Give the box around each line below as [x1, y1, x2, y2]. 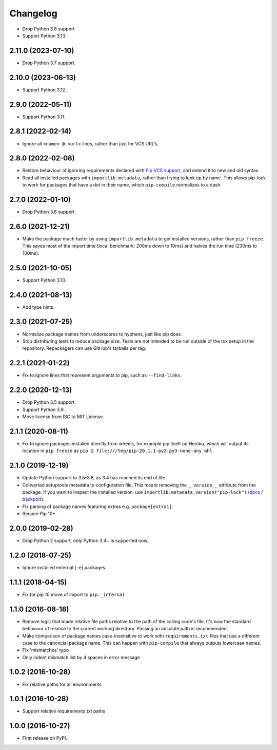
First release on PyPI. [22, 735, 68, 741]
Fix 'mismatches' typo [22, 647, 69, 653]
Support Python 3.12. [22, 86, 67, 92]
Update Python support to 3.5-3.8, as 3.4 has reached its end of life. [22, 475, 167, 481]
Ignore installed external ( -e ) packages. [22, 564, 107, 570]
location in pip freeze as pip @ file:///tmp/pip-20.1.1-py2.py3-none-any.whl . [22, 447, 214, 454]
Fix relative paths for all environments [22, 681, 102, 687]
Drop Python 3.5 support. [22, 399, 76, 405]
